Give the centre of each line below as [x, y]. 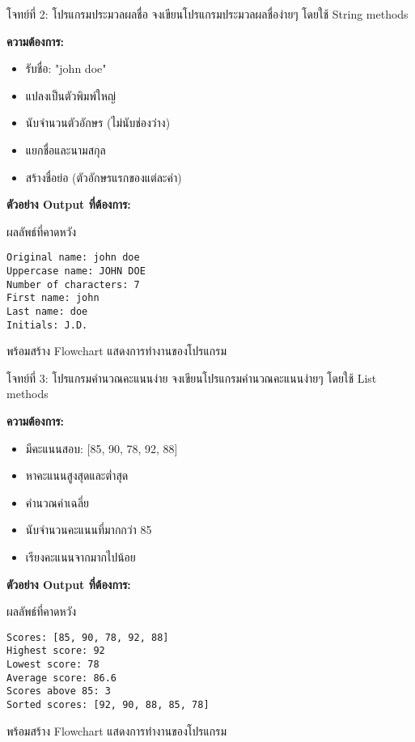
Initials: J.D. [47, 325]
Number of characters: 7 [73, 284]
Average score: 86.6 [62, 678]
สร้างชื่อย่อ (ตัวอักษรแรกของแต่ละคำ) [104, 177]
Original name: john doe [73, 258]
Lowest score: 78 [53, 665]
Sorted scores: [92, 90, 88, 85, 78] [108, 705]
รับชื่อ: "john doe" [66, 68]
